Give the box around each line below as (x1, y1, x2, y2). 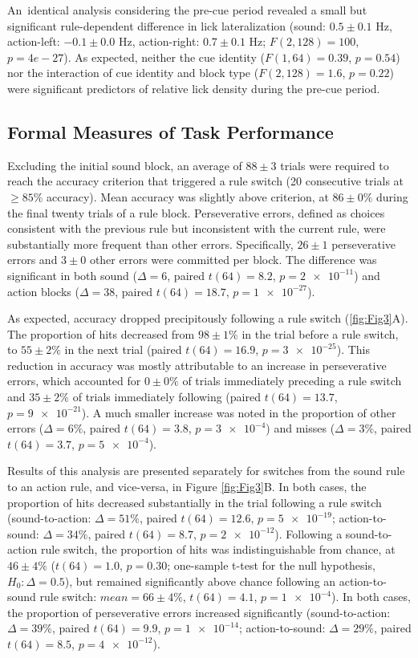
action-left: (7, 33, 60, 50)
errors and (7, 251, 58, 268)
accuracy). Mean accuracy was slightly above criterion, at (46, 188, 329, 205)
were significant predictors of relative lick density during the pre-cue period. (7, 79, 380, 96)
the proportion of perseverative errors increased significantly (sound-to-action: (7, 603, 391, 620)
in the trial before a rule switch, (241, 325, 399, 342)
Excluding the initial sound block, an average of (7, 156, 242, 173)
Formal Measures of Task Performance (7, 119, 334, 144)
